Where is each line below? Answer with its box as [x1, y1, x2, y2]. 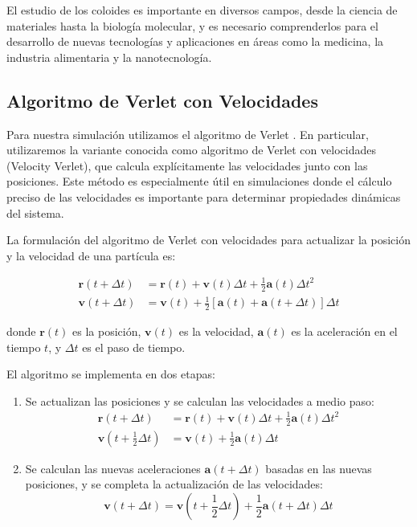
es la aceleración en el [291, 323, 398, 340]
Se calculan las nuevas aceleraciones [25, 460, 201, 476]
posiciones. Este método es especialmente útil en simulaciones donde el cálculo [6, 173, 392, 190]
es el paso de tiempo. [82, 338, 186, 355]
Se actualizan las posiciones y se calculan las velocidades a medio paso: [25, 392, 374, 409]
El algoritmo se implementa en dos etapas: [6, 366, 215, 382]
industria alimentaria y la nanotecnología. [6, 48, 212, 65]
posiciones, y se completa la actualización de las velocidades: [25, 476, 323, 492]
